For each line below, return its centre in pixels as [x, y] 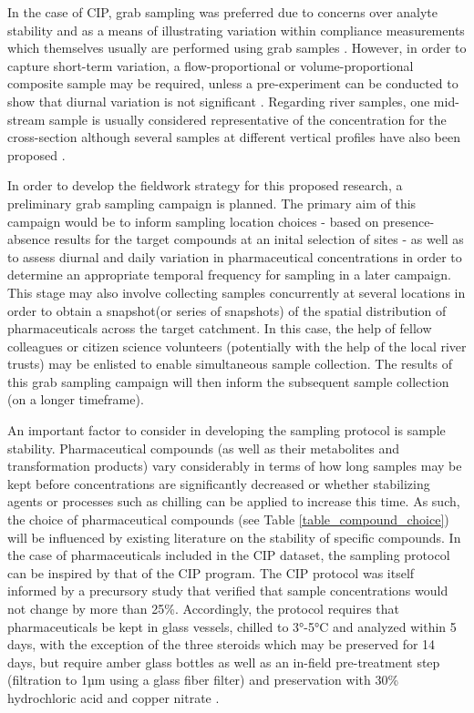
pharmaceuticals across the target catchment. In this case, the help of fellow [220, 328]
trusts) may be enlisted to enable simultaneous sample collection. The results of [230, 364]
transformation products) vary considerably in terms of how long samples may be [235, 466]
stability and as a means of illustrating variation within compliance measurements [236, 30]
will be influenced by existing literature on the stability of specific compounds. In [234, 537]
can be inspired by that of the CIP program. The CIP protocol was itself [211, 572]
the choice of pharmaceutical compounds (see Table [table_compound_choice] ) [228, 519]
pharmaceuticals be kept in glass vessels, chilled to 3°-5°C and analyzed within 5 [232, 626]
